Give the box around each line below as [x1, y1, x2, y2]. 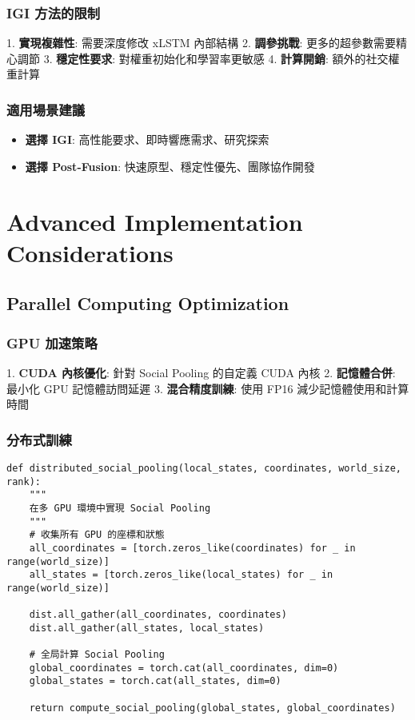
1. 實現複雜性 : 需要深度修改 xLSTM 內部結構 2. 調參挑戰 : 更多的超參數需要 [6, 34, 397, 51]
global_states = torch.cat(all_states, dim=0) [29, 675, 281, 687]
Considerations [6, 236, 174, 269]
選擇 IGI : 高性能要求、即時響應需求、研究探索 [25, 131, 269, 148]
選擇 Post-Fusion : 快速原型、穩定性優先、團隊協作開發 [25, 157, 315, 174]
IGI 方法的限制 [6, 2, 101, 22]
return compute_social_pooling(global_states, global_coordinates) [29, 702, 396, 714]
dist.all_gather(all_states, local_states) [29, 622, 265, 634]
